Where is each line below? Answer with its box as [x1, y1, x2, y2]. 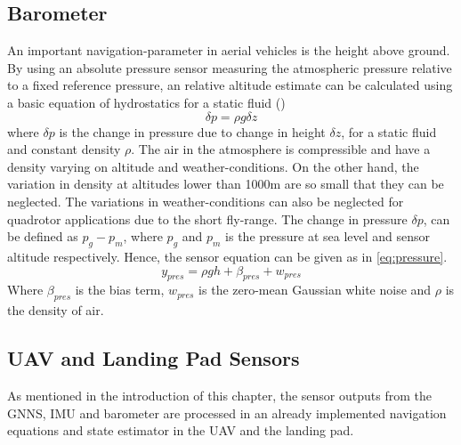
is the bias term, [75, 280, 165, 299]
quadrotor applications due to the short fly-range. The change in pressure [7, 209, 408, 228]
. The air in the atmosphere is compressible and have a [131, 140, 431, 158]
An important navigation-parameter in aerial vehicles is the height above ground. [7, 41, 450, 60]
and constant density [7, 140, 121, 158]
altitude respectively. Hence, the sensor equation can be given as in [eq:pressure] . [7, 247, 448, 265]
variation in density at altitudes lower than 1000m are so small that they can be [7, 174, 444, 193]
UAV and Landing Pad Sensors [7, 344, 300, 372]
